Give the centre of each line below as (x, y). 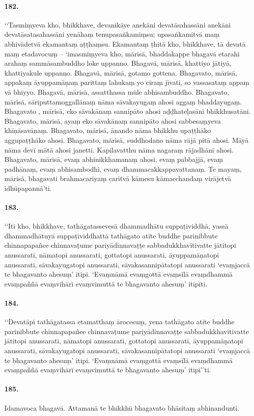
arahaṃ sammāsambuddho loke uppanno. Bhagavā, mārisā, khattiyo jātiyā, (118, 63)
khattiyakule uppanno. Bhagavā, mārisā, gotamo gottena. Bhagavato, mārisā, (121, 72)
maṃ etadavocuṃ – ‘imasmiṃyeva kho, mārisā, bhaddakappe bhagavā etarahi (122, 53)
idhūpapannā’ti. (28, 188)
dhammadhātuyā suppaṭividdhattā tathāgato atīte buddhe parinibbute (111, 235)
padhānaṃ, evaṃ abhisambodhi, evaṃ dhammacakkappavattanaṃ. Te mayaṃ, (123, 169)
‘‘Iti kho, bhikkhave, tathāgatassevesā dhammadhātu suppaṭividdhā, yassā (116, 226)
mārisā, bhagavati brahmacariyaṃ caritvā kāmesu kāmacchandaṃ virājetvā (118, 178)
